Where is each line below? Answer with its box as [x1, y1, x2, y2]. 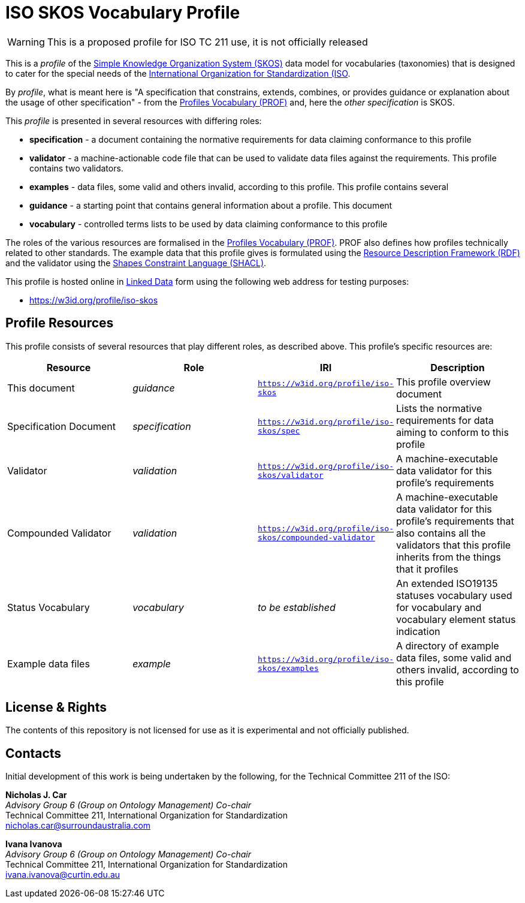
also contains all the [396, 526, 486, 539]
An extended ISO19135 [396, 577, 498, 589]
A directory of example [396, 639, 499, 652]
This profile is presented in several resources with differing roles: [5, 115, 262, 126]
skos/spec [258, 426, 300, 435]
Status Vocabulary [7, 601, 90, 613]
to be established [258, 601, 336, 613]
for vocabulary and [396, 601, 482, 613]
